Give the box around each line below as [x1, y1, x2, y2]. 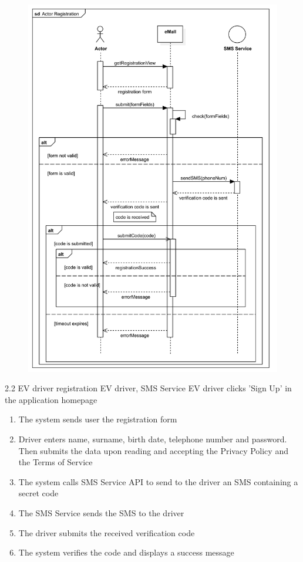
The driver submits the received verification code [18, 526, 195, 539]
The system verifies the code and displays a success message [18, 546, 234, 558]
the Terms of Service [18, 456, 93, 468]
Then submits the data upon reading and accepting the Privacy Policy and [18, 444, 288, 456]
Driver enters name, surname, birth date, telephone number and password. [18, 432, 287, 445]
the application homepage [5, 393, 97, 405]
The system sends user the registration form [18, 413, 177, 425]
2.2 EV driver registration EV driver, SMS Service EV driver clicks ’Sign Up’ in [5, 382, 292, 394]
